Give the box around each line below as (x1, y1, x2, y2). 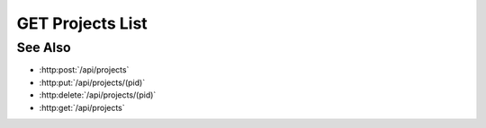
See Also (16, 39, 71, 55)
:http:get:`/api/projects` (39, 102, 125, 113)
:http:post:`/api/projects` (39, 64, 130, 75)
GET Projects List (16, 13, 148, 33)
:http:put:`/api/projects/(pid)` (39, 77, 146, 88)
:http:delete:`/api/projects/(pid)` (39, 90, 157, 100)
